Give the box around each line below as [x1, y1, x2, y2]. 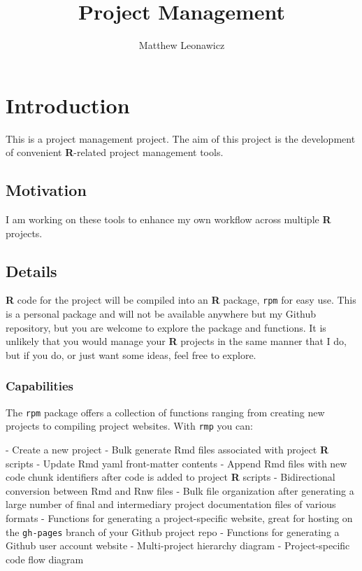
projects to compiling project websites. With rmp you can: [6, 418, 253, 433]
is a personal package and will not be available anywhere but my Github [6, 306, 317, 321]
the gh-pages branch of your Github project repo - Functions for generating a [6, 524, 340, 539]
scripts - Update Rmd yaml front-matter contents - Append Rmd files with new [6, 456, 347, 470]
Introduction [6, 90, 130, 119]
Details [6, 260, 57, 281]
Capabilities [6, 377, 74, 395]
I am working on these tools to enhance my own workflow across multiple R [6, 212, 331, 227]
